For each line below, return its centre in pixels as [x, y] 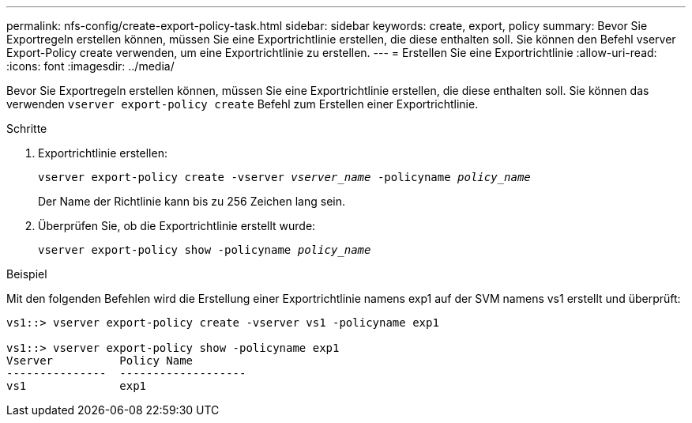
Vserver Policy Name [100, 361]
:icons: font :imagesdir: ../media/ [90, 66]
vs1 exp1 [77, 386]
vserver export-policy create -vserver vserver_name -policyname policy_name [284, 177]
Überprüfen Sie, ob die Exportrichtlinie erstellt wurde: [177, 226]
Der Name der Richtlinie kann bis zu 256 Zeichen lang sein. [192, 201]
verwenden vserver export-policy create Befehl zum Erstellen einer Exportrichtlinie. [243, 104]
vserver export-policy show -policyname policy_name [205, 250]
